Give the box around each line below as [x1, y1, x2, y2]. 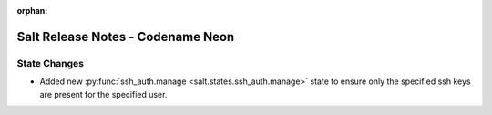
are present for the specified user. [39, 89, 168, 99]
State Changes [16, 57, 84, 69]
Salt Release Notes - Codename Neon [16, 28, 235, 45]
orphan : [16, 5, 48, 16]
